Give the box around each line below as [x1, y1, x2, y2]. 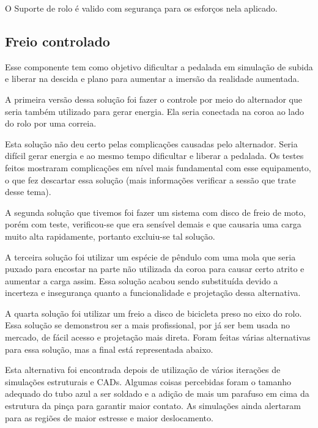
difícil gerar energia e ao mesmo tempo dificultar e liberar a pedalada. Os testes [5, 149, 304, 162]
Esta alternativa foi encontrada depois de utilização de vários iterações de [5, 363, 281, 376]
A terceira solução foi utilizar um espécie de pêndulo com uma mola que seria [5, 250, 296, 263]
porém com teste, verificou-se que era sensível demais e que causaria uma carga [5, 218, 301, 231]
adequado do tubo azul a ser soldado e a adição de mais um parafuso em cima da [5, 387, 309, 400]
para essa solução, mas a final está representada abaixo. [5, 342, 213, 355]
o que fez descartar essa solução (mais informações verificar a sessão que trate [5, 173, 296, 186]
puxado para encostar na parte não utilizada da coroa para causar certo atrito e [5, 262, 305, 275]
